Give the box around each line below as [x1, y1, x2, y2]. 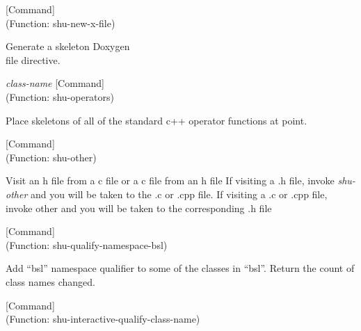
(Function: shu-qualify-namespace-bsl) [6, 237, 168, 252]
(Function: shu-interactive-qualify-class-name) [6, 312, 200, 326]
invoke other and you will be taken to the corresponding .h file [6, 200, 272, 215]
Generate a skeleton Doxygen [6, 39, 130, 54]
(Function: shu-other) [6, 150, 97, 164]
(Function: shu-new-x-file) [6, 15, 115, 30]
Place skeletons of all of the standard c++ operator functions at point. [6, 113, 307, 127]
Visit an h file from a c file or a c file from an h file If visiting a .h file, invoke [6, 173, 335, 188]
